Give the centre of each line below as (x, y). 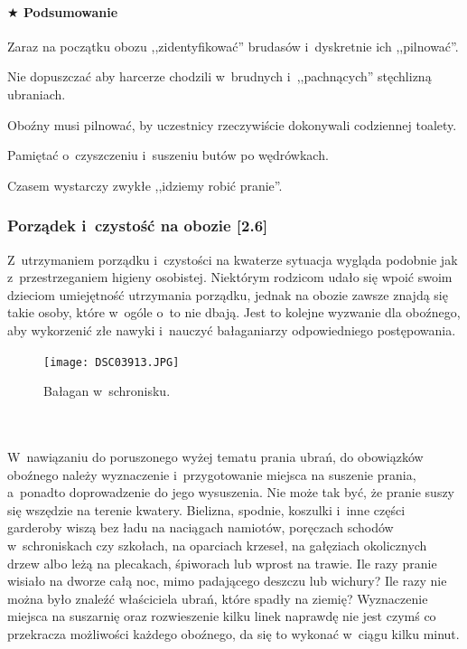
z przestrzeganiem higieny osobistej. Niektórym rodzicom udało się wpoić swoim (230, 277)
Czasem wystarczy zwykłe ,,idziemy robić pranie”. (145, 185)
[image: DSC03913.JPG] (112, 362)
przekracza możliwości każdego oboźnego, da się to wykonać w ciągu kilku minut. (233, 633)
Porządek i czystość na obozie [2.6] (138, 226)
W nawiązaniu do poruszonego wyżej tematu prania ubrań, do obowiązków (215, 456)
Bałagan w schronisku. (107, 391)
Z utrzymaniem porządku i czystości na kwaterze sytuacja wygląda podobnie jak (233, 259)
